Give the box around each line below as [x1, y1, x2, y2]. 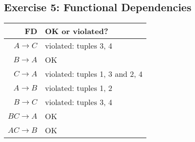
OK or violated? [45, 25, 108, 37]
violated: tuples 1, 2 [45, 82, 112, 94]
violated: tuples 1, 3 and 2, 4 [45, 68, 143, 80]
